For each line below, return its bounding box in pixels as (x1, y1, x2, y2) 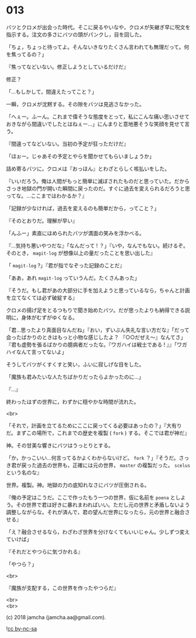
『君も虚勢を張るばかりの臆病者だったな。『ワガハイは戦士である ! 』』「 (6, 341, 177, 348)
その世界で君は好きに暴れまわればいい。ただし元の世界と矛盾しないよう (16, 501, 190, 508)
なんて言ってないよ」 (16, 348, 67, 355)
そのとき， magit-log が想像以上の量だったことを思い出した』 (6, 249, 156, 256)
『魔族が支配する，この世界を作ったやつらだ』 (6, 584, 119, 591)
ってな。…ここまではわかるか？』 (6, 192, 88, 199)
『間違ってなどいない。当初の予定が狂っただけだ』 (6, 140, 129, 147)
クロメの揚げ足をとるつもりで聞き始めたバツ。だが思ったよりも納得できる (6, 306, 185, 314)
